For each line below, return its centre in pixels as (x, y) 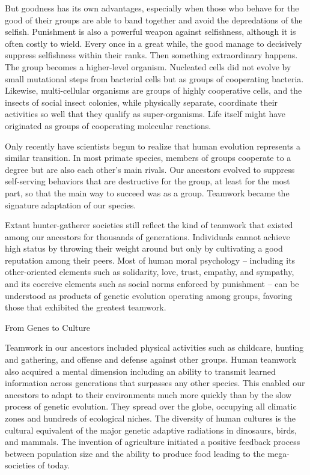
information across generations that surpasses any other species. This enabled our (155, 383)
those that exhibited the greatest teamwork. (86, 307)
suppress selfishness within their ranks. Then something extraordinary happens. (151, 55)
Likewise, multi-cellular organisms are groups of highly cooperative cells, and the (153, 90)
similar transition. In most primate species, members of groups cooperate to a (148, 158)
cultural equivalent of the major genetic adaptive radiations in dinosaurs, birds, (151, 430)
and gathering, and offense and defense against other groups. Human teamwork (151, 359)
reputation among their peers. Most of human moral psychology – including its (150, 260)
